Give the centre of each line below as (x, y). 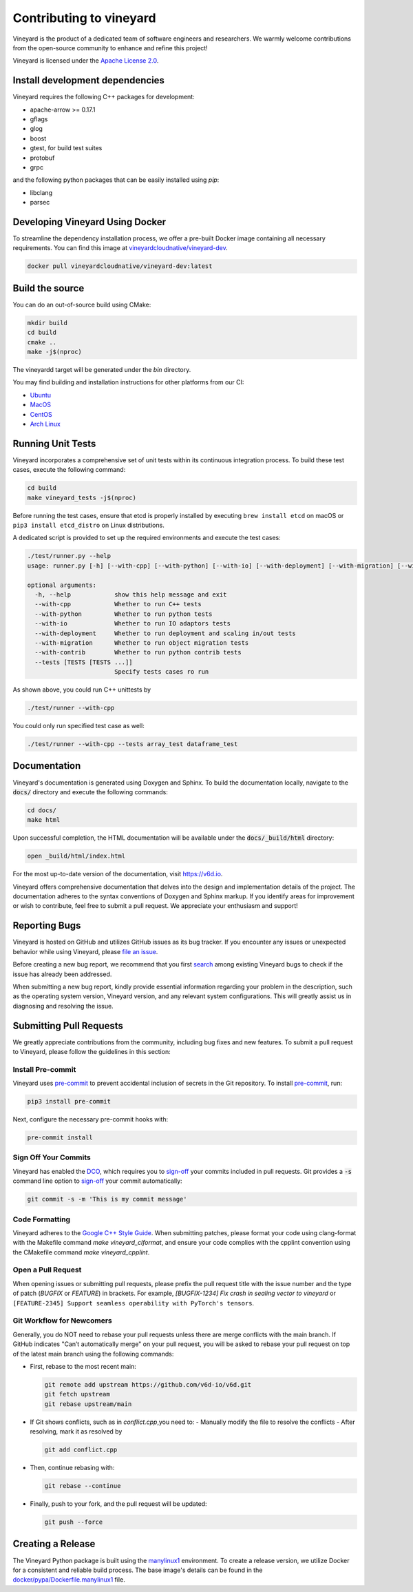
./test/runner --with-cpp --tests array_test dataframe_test (133, 744)
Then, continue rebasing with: (72, 1468)
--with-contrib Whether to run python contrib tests (138, 652)
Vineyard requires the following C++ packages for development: (104, 97)
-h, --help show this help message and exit (131, 595)
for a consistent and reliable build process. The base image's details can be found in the (138, 1570)
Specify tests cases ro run (161, 672)
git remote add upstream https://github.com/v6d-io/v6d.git (148, 1384)
